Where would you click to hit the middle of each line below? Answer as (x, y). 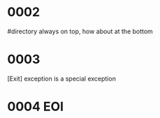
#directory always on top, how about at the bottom (80, 31)
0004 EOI (36, 107)
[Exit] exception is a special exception (62, 78)
